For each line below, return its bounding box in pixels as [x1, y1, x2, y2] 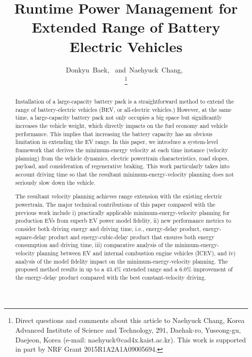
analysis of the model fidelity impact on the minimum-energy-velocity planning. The [15, 257, 228, 265]
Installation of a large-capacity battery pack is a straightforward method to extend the [15, 97, 234, 106]
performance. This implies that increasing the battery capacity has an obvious [15, 129, 213, 138]
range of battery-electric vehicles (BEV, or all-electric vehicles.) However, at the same [15, 105, 232, 113]
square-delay [15, 232, 47, 241]
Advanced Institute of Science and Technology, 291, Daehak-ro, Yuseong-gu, [15, 325, 241, 335]
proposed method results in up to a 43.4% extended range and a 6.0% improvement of [15, 265, 233, 273]
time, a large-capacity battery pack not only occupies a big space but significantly [15, 113, 222, 122]
